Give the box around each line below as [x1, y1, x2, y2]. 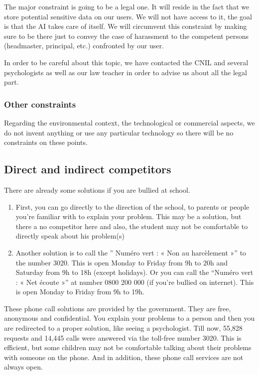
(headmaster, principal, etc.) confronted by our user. [4, 40, 164, 51]
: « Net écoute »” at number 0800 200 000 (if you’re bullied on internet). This [15, 276, 254, 287]
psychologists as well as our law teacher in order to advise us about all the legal [4, 67, 247, 77]
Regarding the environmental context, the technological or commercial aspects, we [4, 117, 255, 127]
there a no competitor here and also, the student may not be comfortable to [15, 221, 248, 231]
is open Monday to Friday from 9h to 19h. [15, 286, 145, 297]
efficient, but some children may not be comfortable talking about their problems [4, 342, 252, 353]
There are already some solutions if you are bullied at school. [4, 184, 190, 195]
